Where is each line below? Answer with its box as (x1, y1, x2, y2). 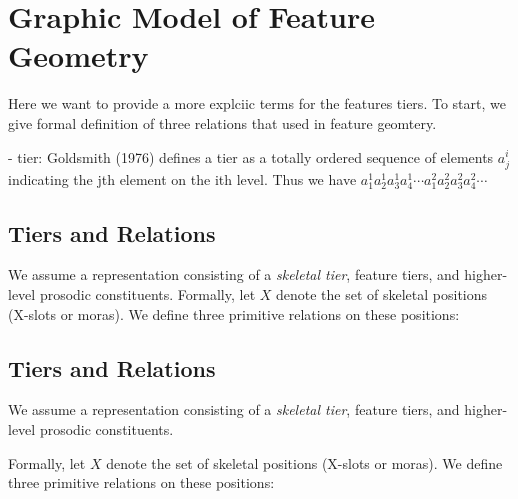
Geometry (8, 35, 149, 76)
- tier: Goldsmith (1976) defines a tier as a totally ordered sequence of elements (8, 146, 494, 167)
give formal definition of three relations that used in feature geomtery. (8, 112, 437, 133)
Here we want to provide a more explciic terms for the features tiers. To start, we (8, 93, 506, 114)
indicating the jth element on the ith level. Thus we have (8, 168, 357, 189)
